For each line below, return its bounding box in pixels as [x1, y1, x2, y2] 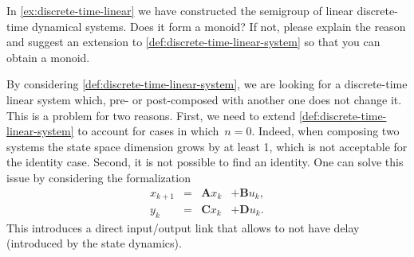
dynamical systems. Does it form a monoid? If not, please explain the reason [31, 18, 406, 34]
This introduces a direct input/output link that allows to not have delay [6, 219, 360, 236]
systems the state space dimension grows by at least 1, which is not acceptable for [6, 138, 408, 154]
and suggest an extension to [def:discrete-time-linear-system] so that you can [6, 33, 380, 50]
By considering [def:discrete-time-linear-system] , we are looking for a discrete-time [6, 76, 408, 92]
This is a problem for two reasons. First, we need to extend [6, 107, 296, 123]
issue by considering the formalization [6, 169, 191, 185]
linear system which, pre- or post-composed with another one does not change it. [6, 91, 402, 107]
